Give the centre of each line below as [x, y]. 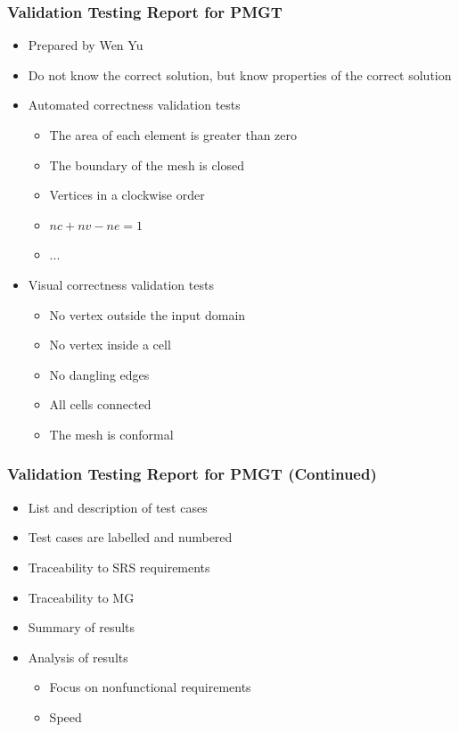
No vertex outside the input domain [148, 314]
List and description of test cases [118, 507]
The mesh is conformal [111, 434]
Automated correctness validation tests [134, 105]
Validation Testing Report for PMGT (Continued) [192, 474]
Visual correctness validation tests [121, 284]
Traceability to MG [81, 597]
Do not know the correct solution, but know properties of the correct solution [240, 74]
